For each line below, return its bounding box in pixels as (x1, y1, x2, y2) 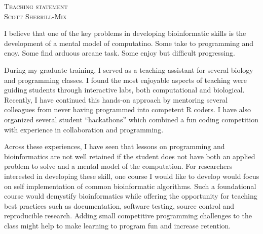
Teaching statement (4, 1, 68, 11)
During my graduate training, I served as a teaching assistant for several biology (4, 64, 253, 75)
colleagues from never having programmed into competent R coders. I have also (4, 104, 251, 115)
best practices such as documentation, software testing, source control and (4, 200, 235, 211)
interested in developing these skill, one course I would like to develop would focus (4, 170, 259, 181)
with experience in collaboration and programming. (4, 124, 164, 134)
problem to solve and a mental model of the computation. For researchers (4, 161, 233, 171)
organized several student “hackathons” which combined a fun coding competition (4, 114, 258, 124)
